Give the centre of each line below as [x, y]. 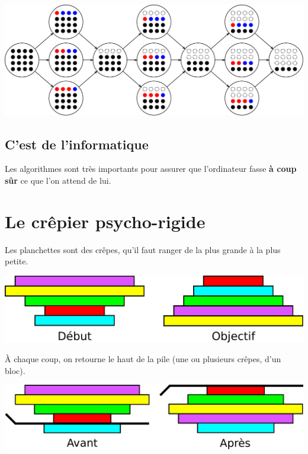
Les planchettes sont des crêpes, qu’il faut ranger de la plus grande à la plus [143, 249]
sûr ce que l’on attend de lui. [58, 180]
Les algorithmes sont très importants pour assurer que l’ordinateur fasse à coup [151, 169]
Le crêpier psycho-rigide [105, 221]
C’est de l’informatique [77, 144]
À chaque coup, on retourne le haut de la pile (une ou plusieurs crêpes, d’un [143, 359]
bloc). [15, 370]
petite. [17, 261]
